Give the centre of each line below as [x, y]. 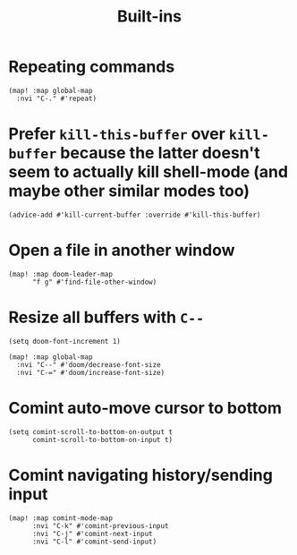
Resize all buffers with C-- [106, 317]
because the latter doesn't [160, 153]
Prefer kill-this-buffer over [117, 134]
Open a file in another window [122, 250]
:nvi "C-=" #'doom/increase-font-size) [91, 372]
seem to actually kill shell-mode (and [148, 172]
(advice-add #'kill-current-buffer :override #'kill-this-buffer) [135, 215]
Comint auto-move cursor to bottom [145, 408]
